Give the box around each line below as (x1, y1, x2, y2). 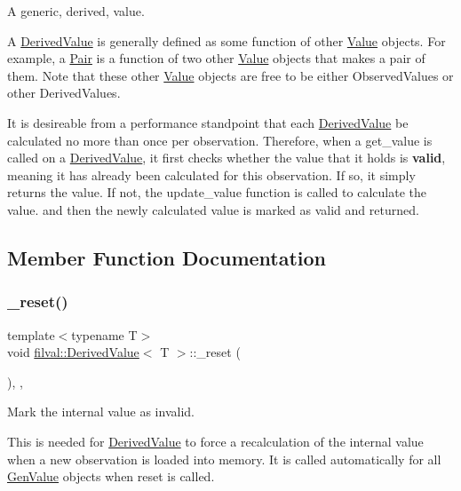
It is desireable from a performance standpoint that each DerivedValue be (7, 113, 409, 131)
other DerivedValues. (7, 83, 121, 102)
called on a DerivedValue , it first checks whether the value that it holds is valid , (7, 148, 446, 167)
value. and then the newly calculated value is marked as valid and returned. (7, 200, 419, 218)
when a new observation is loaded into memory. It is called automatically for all (7, 449, 441, 468)
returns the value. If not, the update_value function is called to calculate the (7, 183, 426, 202)
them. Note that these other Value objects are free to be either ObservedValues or (7, 66, 454, 84)
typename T (71, 325, 138, 344)
